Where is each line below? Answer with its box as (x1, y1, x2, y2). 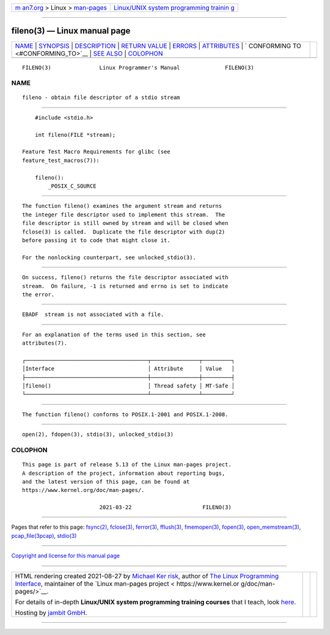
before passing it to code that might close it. (22, 237, 170, 244)
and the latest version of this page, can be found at (22, 478, 190, 485)
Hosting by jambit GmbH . (15, 608, 88, 617)
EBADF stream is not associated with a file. (22, 311, 164, 318)
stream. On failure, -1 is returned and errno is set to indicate (22, 282, 229, 290)
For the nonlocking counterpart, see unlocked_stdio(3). (22, 254, 197, 261)
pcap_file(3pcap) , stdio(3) (11, 532, 77, 539)
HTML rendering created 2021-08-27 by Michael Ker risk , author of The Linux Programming (15, 571, 279, 580)
